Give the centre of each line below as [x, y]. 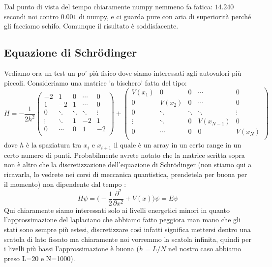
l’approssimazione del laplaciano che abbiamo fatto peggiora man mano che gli [122, 220]
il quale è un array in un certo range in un [178, 145]
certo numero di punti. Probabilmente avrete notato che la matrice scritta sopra [124, 155]
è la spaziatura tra [54, 145]
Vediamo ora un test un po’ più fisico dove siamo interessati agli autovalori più [123, 73]
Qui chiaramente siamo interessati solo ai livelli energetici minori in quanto [117, 210]
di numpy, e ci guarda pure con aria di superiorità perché [165, 16]
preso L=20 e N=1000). [40, 258]
